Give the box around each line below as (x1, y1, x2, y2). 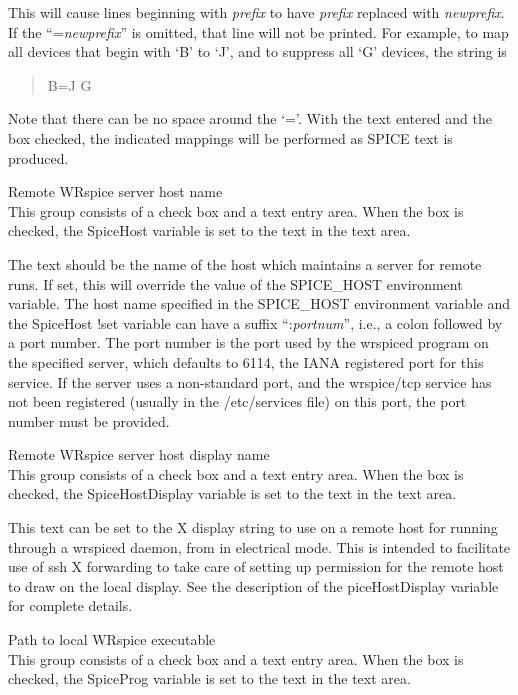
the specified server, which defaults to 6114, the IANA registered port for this (8, 351, 484, 372)
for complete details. (8, 595, 133, 616)
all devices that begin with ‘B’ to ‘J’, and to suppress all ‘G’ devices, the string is (8, 41, 507, 62)
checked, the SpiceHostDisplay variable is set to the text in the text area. (8, 483, 457, 504)
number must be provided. (8, 410, 170, 431)
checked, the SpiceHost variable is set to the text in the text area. (8, 220, 411, 241)
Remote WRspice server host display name (8, 444, 270, 465)
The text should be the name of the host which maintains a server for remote (8, 253, 482, 274)
